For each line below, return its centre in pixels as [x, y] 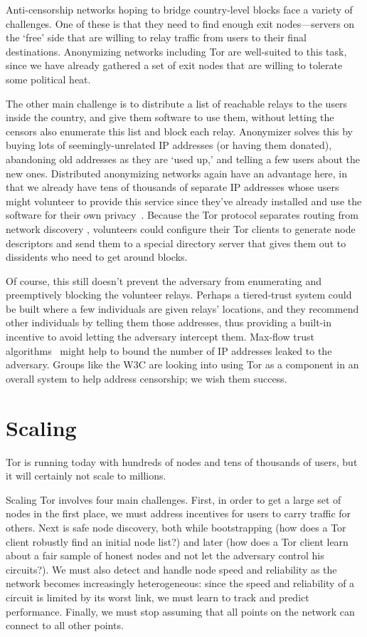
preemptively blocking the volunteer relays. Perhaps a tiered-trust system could [179, 295]
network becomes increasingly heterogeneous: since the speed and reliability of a [180, 583]
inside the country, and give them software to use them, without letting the [170, 117]
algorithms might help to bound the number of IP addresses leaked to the [169, 350]
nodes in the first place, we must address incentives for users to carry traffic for [179, 513]
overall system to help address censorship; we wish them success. [147, 378]
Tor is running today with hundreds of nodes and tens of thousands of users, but [182, 461]
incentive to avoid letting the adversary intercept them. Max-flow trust [160, 337]
